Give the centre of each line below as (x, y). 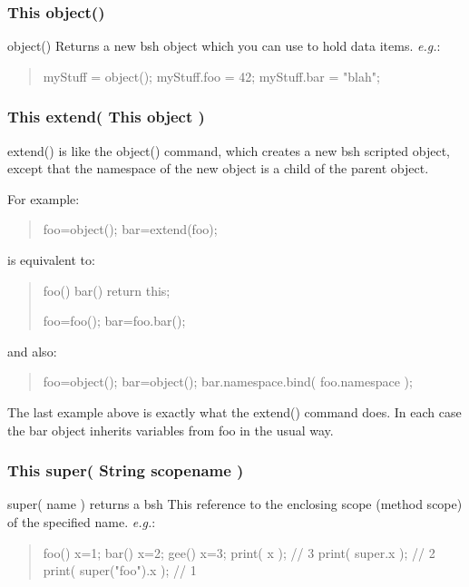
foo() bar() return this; (107, 290)
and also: (32, 351)
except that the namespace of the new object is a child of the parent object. (218, 168)
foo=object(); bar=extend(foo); (130, 229)
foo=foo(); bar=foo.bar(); (114, 321)
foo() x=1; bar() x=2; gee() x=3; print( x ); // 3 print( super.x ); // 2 (239, 552)
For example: (44, 198)
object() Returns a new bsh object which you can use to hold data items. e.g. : (224, 46)
